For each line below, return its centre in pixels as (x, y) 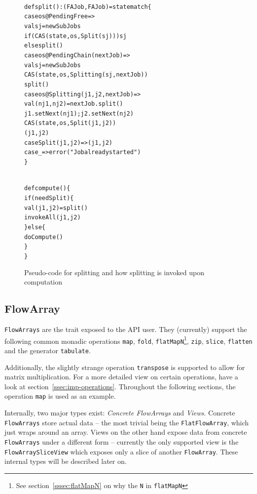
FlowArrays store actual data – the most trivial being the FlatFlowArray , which (127, 422)
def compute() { (47, 188)
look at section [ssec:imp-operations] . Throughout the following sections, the (120, 386)
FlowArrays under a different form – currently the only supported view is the (122, 441)
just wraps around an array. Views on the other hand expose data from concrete (126, 432)
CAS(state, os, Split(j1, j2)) (70, 123)
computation (43, 282)
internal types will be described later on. (66, 461)
